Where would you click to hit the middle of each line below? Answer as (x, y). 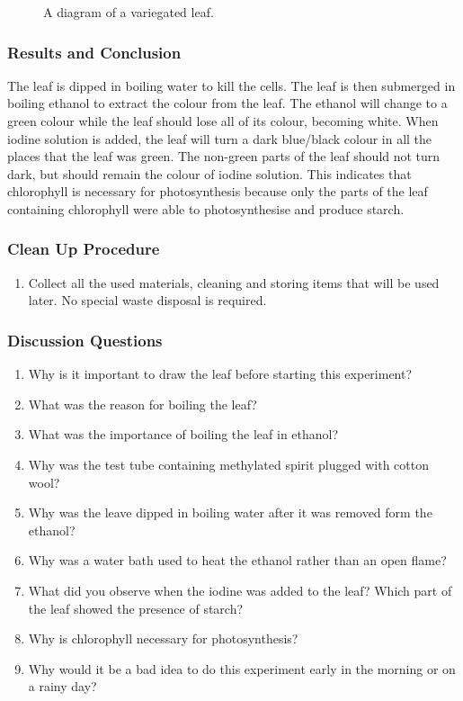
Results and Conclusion (94, 52)
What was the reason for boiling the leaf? (142, 404)
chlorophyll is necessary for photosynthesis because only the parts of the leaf (218, 191)
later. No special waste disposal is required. (147, 300)
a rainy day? (62, 686)
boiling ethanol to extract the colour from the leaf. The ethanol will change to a (227, 103)
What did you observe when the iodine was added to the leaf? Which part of (240, 590)
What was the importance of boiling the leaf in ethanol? (183, 434)
